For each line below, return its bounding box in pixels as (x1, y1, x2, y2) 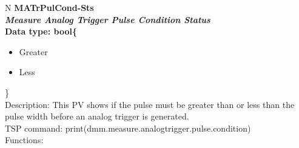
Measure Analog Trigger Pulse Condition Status (5, 13, 210, 25)
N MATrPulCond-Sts (5, 1, 94, 13)
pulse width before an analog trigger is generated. (5, 110, 189, 123)
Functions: (5, 133, 44, 146)
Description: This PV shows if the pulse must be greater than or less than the (5, 98, 295, 110)
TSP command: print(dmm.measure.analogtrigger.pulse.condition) (5, 121, 251, 134)
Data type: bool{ (5, 25, 77, 38)
